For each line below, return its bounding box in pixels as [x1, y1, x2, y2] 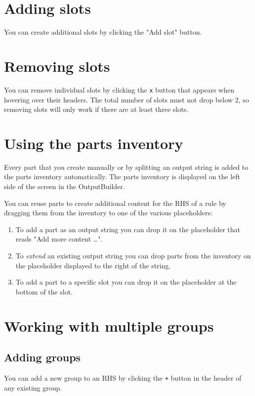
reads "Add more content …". [15, 234, 103, 244]
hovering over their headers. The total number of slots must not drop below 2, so [4, 94, 249, 104]
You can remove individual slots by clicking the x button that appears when [4, 84, 235, 95]
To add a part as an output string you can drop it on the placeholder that [15, 224, 240, 234]
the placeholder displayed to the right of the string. [15, 260, 171, 270]
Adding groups [4, 349, 81, 365]
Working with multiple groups [4, 315, 214, 336]
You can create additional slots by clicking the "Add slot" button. [4, 27, 202, 37]
